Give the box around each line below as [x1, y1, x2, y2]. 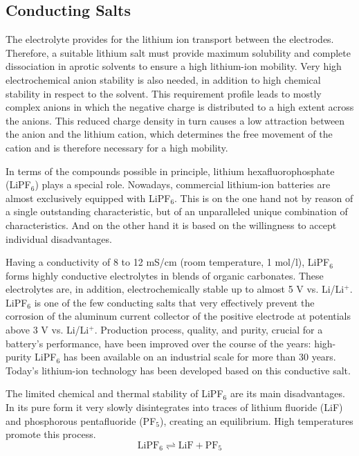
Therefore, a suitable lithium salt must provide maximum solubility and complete [6, 45, 351, 60]
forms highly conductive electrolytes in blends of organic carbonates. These [6, 268, 324, 282]
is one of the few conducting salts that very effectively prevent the [34, 295, 315, 309]
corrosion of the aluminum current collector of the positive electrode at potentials [6, 309, 351, 323]
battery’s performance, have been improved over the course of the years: [6, 336, 311, 350]
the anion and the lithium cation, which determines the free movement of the [6, 127, 333, 141]
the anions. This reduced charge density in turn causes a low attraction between [6, 113, 345, 127]
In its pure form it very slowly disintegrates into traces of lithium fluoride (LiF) [6, 400, 343, 414]
